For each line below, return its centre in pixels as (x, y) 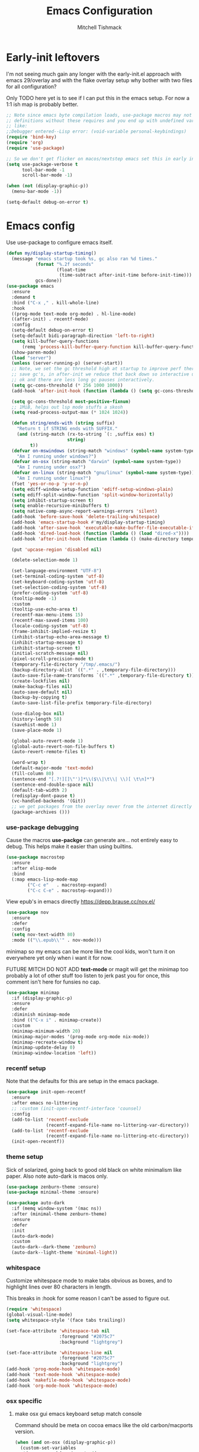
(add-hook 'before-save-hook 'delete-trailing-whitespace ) (86, 517)
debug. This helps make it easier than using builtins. (70, 847)
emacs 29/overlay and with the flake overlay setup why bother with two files (99, 80)
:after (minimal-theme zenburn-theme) (60, 1214)
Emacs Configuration (99, 11)
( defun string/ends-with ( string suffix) (63, 423)
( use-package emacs (30, 286)
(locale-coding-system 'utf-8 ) (50, 626)
